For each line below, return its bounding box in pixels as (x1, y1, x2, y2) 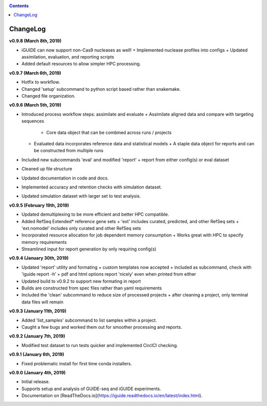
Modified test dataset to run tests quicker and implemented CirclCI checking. (21, 342, 178, 348)
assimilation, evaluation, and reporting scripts (21, 54, 114, 60)
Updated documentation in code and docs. (21, 175, 109, 181)
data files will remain (21, 299, 64, 305)
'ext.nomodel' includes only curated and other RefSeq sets (21, 225, 141, 231)
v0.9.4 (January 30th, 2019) (9, 255, 69, 261)
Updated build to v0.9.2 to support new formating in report (21, 278, 141, 284)
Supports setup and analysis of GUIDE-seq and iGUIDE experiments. (21, 386, 161, 392)
